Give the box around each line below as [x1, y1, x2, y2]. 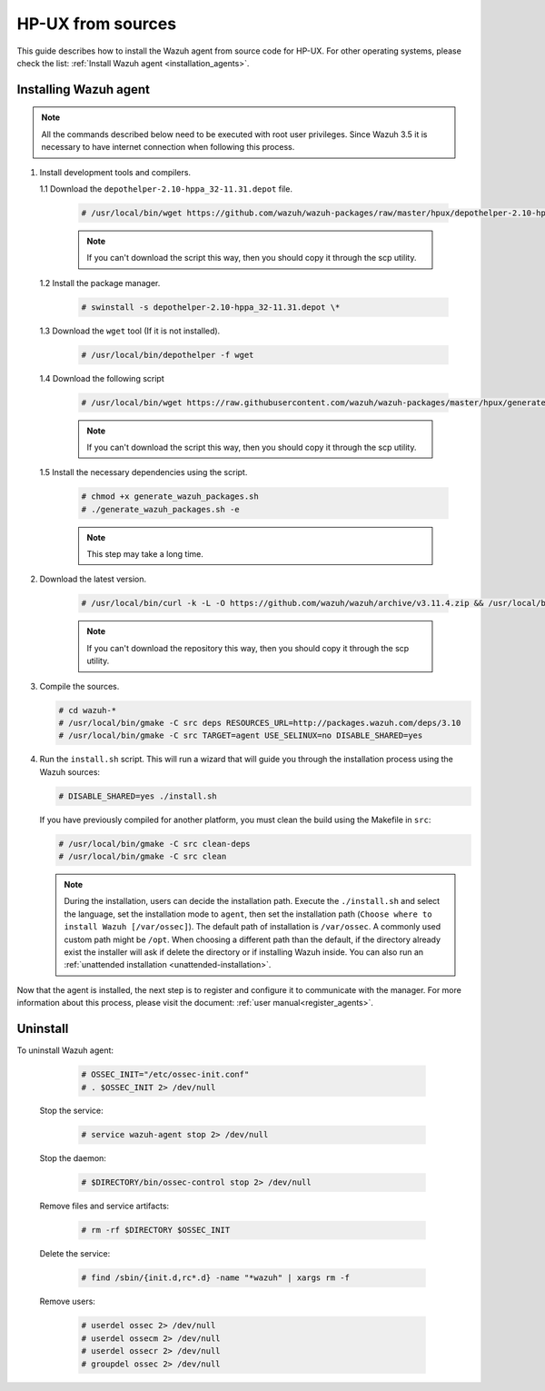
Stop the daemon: [39, 1153, 106, 1164]
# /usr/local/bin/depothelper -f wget [81, 350, 254, 360]
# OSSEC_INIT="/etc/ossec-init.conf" [81, 1069, 250, 1080]
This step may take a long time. [86, 549, 204, 560]
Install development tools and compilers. [39, 166, 191, 177]
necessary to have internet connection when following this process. [41, 142, 295, 153]
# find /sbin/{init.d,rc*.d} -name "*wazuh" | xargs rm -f [81, 1273, 350, 1283]
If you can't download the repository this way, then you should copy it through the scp [86, 642, 410, 653]
